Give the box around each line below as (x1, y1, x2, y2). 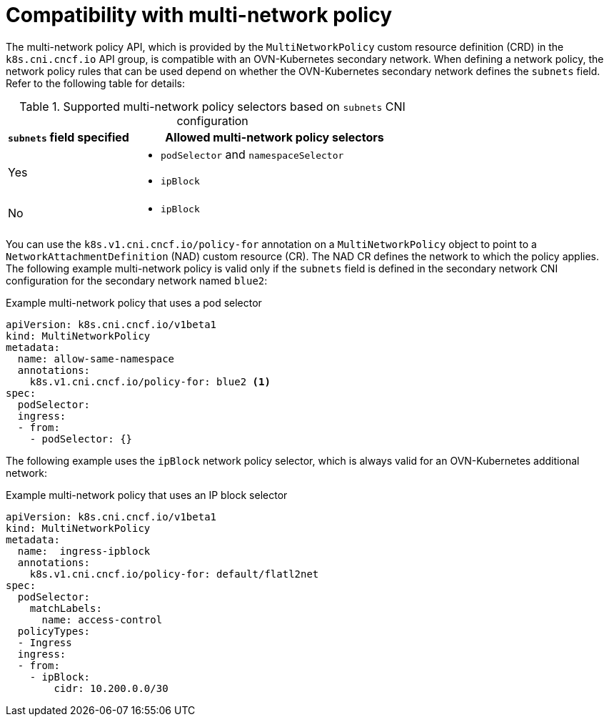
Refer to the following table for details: (6, 76, 185, 89)
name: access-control (41, 613, 163, 625)
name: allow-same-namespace (17, 352, 175, 365)
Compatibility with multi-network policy (6, 3, 392, 27)
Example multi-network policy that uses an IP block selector (6, 488, 288, 501)
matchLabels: (29, 602, 102, 614)
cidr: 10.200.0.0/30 (54, 682, 168, 694)
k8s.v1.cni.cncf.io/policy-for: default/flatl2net (29, 568, 319, 580)
